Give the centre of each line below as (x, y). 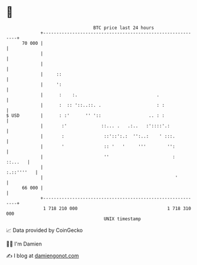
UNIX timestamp (122, 219)
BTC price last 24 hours (124, 28)
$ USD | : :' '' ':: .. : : (86, 115)
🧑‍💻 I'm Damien (24, 244)
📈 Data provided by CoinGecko (45, 230)
